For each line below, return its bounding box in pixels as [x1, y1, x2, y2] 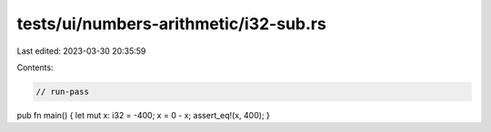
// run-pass [35, 86, 90, 96]
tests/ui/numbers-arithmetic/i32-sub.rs [16, 14, 326, 34]
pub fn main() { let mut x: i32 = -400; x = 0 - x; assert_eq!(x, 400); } [16, 109, 270, 120]
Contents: [16, 62, 54, 73]
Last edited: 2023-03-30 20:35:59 [16, 46, 146, 56]
